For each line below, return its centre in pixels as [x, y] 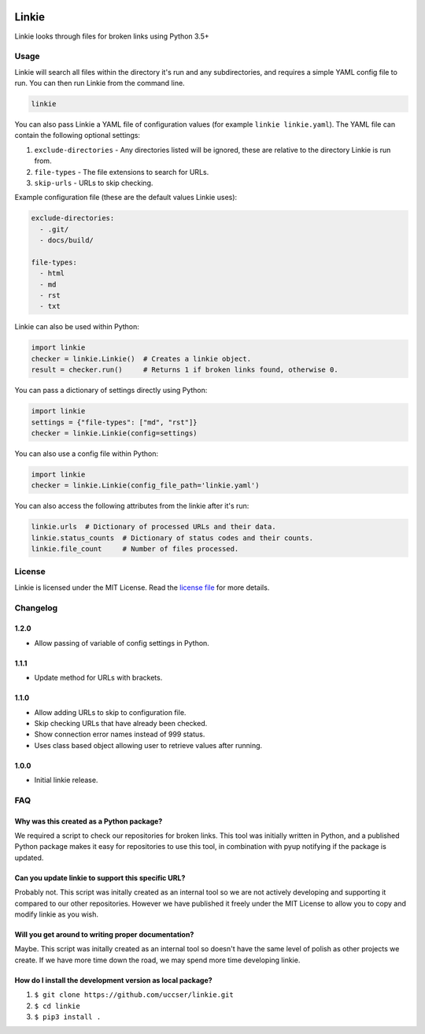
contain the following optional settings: [78, 135]
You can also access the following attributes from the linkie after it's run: [132, 506]
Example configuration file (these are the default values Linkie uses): [126, 198]
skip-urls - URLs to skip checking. [94, 183]
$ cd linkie [57, 1006]
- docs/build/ [67, 241]
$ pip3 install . [68, 1017]
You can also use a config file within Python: [87, 454]
